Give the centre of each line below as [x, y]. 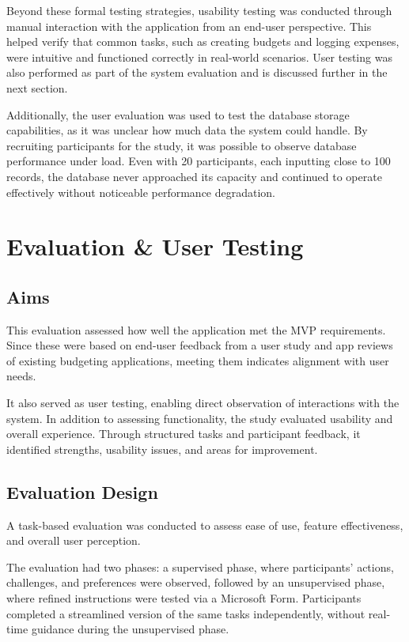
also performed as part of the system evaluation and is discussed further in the [197, 72]
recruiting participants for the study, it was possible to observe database [182, 145]
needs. [21, 376]
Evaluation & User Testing [155, 246]
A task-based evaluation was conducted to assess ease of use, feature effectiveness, [205, 525]
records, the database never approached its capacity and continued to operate [194, 176]
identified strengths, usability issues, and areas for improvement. [162, 449]
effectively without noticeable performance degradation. [141, 192]
